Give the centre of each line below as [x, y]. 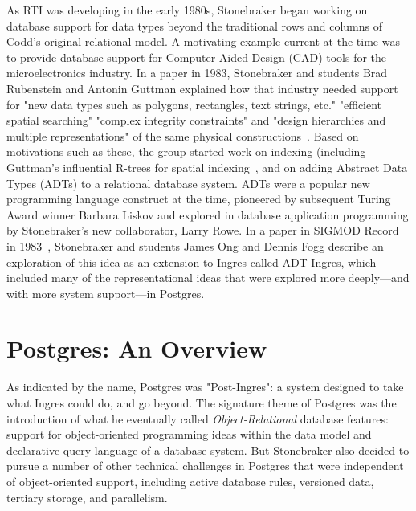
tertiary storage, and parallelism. [87, 497]
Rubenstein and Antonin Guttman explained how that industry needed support [202, 88]
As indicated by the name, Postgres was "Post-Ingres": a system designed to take [205, 387]
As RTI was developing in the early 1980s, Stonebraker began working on [187, 10]
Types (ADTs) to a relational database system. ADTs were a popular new [188, 183]
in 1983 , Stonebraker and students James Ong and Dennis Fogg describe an [195, 245]
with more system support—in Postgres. [106, 293]
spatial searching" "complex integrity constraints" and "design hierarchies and [196, 120]
